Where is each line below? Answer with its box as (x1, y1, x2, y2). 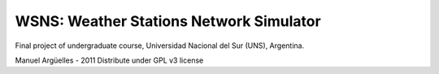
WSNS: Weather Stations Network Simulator (15, 12, 321, 30)
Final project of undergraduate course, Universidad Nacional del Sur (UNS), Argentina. (15, 41, 305, 50)
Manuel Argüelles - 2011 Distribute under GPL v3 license (15, 55, 204, 65)
